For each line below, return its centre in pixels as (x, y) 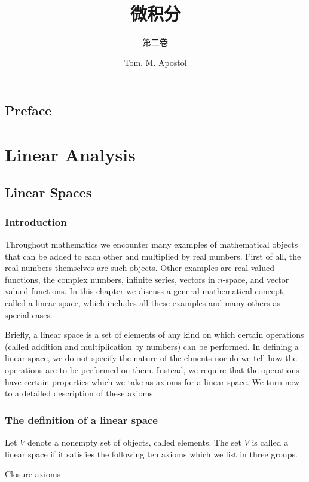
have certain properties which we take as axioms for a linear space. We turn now (152, 381)
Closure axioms (33, 474)
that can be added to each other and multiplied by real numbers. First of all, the (153, 256)
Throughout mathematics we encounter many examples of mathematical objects (152, 244)
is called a (270, 442)
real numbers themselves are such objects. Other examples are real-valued (140, 268)
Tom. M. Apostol (155, 62)
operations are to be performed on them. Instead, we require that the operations (152, 370)
